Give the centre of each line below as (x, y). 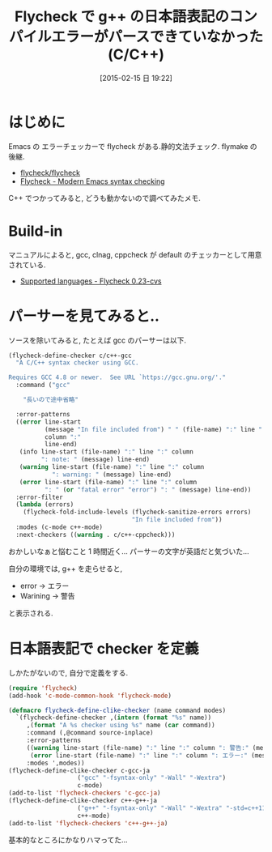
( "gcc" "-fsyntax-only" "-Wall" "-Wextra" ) (152, 778)
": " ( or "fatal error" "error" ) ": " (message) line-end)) (148, 490)
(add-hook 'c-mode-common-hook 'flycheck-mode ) (90, 696)
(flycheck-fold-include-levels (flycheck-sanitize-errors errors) (137, 512)
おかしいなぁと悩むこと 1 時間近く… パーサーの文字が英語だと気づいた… (129, 551)
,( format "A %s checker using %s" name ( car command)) (121, 726)
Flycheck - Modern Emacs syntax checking (92, 181)
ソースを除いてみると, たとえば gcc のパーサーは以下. (98, 340)
